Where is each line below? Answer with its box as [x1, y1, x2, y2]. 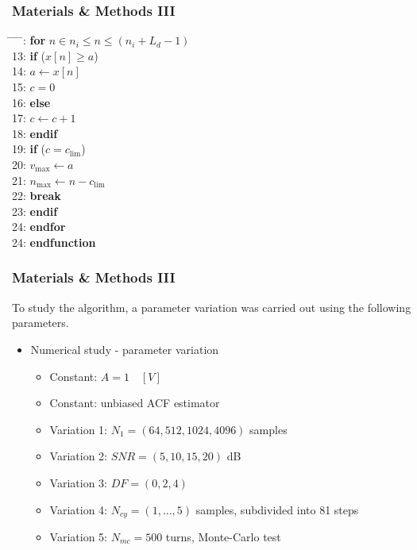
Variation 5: [49, 528, 107, 544]
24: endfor [12, 218, 66, 235]
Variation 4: [49, 501, 107, 517]
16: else [12, 94, 51, 110]
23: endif [12, 202, 58, 219]
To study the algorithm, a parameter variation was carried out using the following [12, 298, 411, 315]
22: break [12, 187, 61, 204]
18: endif [12, 125, 58, 141]
